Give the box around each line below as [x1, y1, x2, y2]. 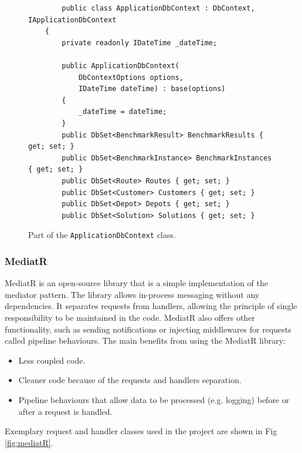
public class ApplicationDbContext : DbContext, [62, 4, 255, 12]
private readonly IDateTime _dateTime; [62, 38, 218, 47]
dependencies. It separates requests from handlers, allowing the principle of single [5, 300, 297, 312]
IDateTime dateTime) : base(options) [78, 85, 226, 93]
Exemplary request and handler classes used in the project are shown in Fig [5, 425, 277, 437]
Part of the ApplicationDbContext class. [28, 229, 176, 241]
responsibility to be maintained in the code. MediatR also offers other [5, 311, 255, 323]
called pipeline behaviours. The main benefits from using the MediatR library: [5, 334, 286, 347]
